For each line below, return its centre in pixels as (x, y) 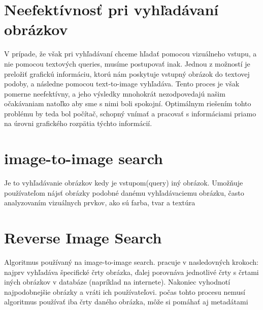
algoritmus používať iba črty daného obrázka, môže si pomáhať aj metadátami (126, 302)
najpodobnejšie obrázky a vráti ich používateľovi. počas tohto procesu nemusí (125, 291)
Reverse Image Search (83, 238)
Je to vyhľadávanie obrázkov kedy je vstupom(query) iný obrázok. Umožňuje (124, 183)
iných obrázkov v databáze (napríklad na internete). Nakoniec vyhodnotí (117, 282)
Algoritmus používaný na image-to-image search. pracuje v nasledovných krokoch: (131, 262)
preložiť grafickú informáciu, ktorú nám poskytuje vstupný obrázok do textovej (127, 73)
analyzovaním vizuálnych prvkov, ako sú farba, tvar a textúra (100, 203)
